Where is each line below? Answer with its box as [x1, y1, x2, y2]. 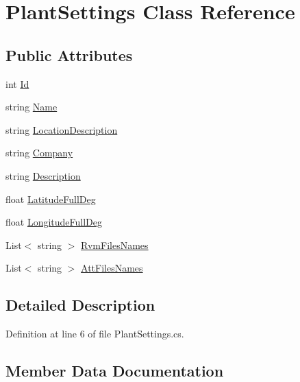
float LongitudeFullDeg [5, 215, 103, 229]
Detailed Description [5, 294, 155, 315]
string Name [5, 99, 58, 114]
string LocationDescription [5, 122, 118, 136]
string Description [5, 168, 81, 182]
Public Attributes [5, 44, 133, 65]
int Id [5, 76, 29, 91]
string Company [5, 145, 73, 160]
